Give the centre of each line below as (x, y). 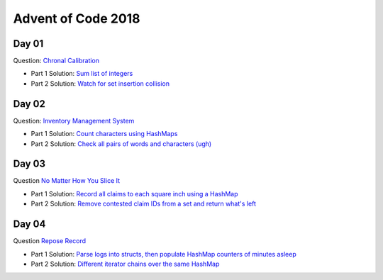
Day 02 (29, 104)
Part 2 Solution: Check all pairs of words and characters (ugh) (121, 144)
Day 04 (29, 224)
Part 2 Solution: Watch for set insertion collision (100, 83)
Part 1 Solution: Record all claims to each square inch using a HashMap (134, 194)
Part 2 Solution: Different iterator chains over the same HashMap (125, 264)
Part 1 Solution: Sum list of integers (82, 74)
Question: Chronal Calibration (56, 61)
